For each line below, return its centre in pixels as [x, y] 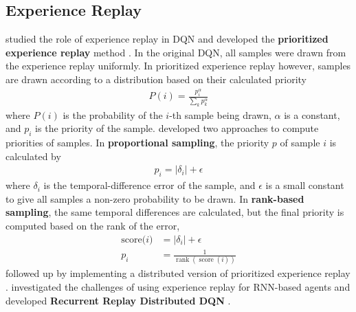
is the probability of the [113, 114]
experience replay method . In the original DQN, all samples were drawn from [176, 52]
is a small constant [305, 185]
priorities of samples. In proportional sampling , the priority [137, 143]
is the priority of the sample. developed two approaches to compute [177, 128]
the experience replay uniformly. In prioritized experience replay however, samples [178, 66]
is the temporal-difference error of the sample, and [149, 185]
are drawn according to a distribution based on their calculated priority [156, 79]
